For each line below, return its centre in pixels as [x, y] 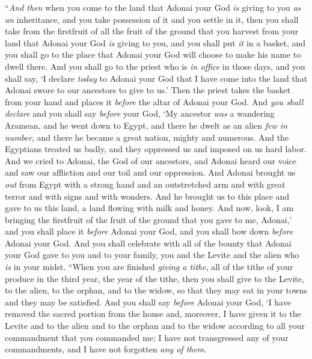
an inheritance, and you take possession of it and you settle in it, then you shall [152, 19]
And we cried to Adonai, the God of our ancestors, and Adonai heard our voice [151, 160]
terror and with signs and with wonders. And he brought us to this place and [147, 196]
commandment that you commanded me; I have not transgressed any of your [147, 337]
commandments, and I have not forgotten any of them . [106, 349]
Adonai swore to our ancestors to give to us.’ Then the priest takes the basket [148, 90]
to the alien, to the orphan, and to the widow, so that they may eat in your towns [156, 290]
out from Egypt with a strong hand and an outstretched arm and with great [145, 184]
